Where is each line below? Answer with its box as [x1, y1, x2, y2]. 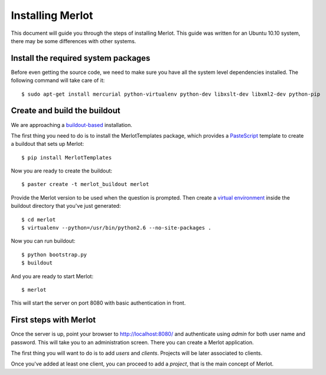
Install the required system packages [11, 53, 151, 63]
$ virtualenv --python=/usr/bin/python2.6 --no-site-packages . [21, 224, 212, 231]
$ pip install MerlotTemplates [21, 154, 112, 161]
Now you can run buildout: [11, 237, 76, 244]
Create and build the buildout [11, 106, 120, 116]
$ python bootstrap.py [21, 251, 87, 258]
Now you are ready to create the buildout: [11, 167, 112, 174]
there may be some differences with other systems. [11, 37, 136, 44]
